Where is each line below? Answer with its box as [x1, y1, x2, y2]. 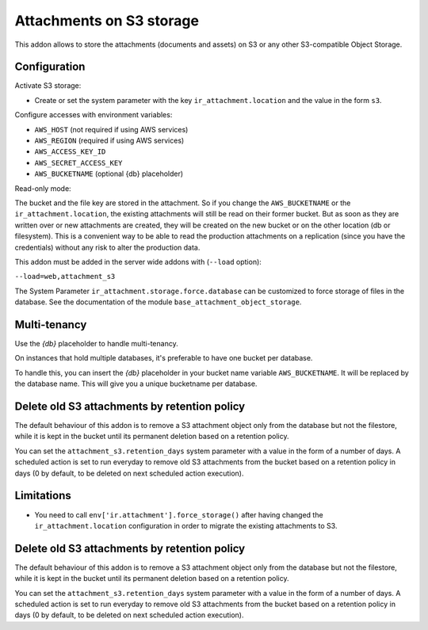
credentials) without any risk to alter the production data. [14, 242, 201, 252]
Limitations [14, 489, 71, 502]
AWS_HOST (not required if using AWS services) [34, 124, 189, 134]
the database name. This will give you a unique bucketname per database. [14, 379, 258, 388]
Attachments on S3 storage [14, 12, 200, 29]
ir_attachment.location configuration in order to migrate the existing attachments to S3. [34, 521, 338, 530]
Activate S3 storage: [14, 81, 82, 90]
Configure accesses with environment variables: [14, 110, 173, 120]
